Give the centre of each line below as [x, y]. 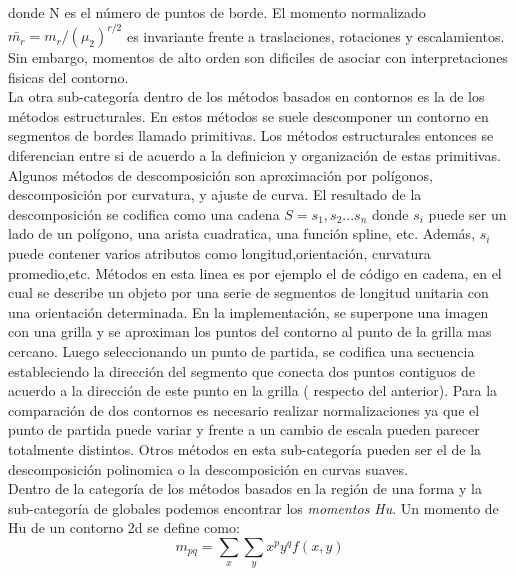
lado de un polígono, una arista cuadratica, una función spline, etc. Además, [242, 233]
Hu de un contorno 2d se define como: [124, 527]
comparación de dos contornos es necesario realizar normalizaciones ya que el [244, 409]
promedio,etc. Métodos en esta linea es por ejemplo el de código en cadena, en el [255, 272]
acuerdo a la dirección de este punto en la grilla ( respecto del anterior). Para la [253, 390]
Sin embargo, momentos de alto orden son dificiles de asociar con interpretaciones [258, 57]
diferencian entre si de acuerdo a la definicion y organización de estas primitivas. [254, 155]
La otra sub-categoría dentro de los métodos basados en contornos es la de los [246, 96]
